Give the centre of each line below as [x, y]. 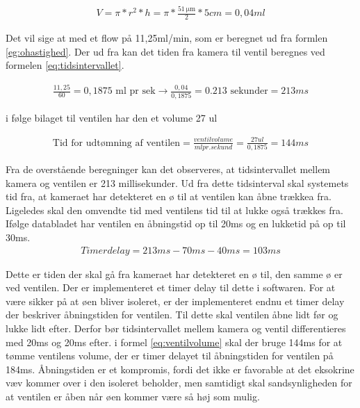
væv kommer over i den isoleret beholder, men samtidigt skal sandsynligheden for [179, 383]
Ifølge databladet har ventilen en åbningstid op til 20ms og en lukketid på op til [176, 223]
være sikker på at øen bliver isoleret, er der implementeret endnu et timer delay [175, 301]
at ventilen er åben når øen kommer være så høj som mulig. [133, 396]
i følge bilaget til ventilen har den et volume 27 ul [112, 117]
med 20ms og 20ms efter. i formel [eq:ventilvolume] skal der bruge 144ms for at [174, 342]
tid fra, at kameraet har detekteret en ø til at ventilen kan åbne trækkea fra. [169, 196]
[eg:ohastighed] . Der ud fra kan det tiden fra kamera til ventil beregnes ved [165, 51]
